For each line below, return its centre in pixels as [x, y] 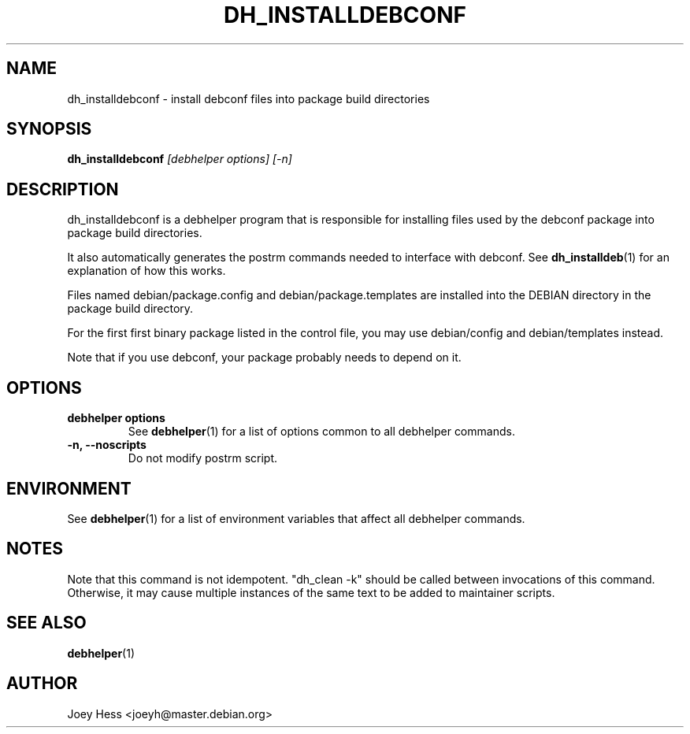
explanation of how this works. [147, 271]
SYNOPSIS [49, 129]
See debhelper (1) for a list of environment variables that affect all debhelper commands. [296, 518]
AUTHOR [42, 684]
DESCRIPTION [63, 189]
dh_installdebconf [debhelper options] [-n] [180, 159]
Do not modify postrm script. [203, 458]
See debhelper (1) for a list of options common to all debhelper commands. [321, 432]
